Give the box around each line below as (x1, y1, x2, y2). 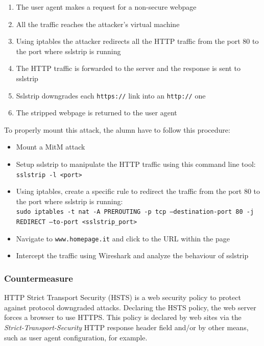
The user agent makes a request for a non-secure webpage (16, 2, 197, 12)
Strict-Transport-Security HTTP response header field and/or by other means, (4, 322, 249, 332)
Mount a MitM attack (16, 141, 85, 152)
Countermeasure (4, 271, 73, 284)
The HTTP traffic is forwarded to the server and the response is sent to (16, 63, 241, 73)
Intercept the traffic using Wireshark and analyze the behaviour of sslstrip (16, 250, 249, 261)
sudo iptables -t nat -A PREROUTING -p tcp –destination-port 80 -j (16, 208, 254, 216)
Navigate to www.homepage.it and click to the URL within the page (16, 233, 230, 243)
